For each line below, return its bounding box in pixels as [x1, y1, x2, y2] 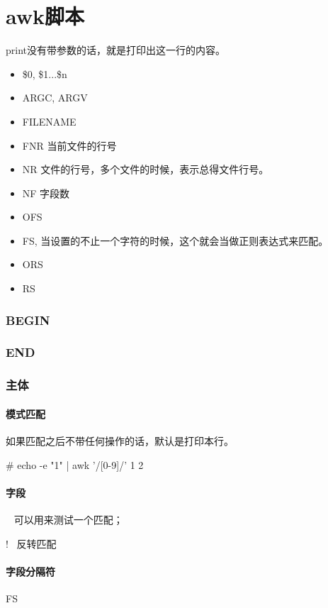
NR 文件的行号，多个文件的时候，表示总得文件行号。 [22, 162, 269, 177]
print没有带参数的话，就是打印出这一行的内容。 [6, 43, 226, 57]
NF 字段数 [22, 185, 70, 200]
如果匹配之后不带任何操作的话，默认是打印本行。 [6, 433, 234, 448]
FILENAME [22, 114, 77, 128]
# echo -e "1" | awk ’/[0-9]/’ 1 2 [6, 457, 144, 472]
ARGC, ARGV [22, 90, 88, 105]
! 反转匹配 [6, 536, 57, 551]
